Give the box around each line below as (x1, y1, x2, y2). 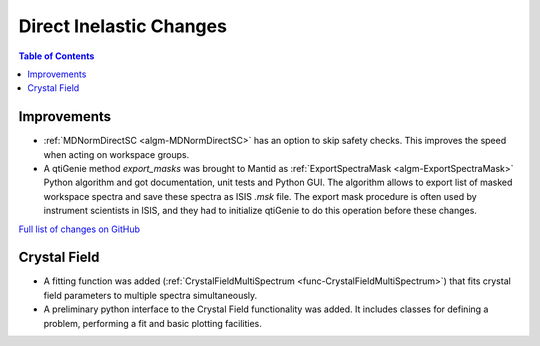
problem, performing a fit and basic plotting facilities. (43, 317, 262, 329)
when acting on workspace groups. (43, 148, 190, 160)
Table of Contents (18, 50, 95, 62)
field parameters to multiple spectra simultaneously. (43, 289, 258, 301)
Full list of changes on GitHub (18, 223, 140, 235)
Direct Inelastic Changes (18, 15, 227, 37)
